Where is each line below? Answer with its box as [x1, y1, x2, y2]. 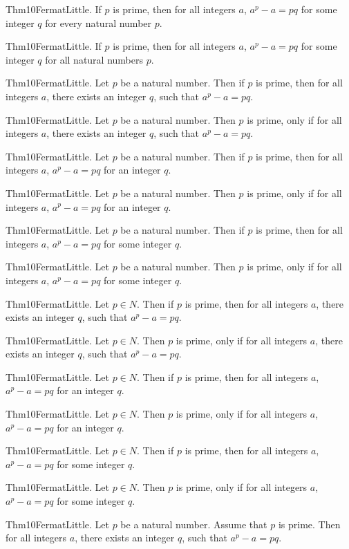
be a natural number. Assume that [120, 517, 267, 531]
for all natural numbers [45, 52, 144, 66]
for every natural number [45, 15, 152, 30]
